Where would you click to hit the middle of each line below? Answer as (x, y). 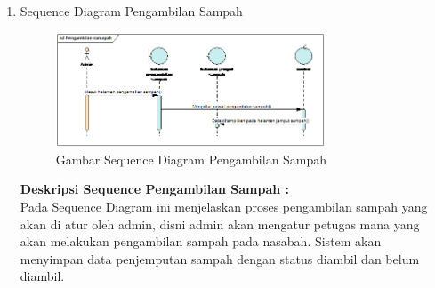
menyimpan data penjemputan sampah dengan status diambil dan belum (220, 258)
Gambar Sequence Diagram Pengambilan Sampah (191, 159)
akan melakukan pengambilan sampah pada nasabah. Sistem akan (201, 241)
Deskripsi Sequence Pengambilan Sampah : (155, 189)
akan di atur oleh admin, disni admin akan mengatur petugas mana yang (220, 224)
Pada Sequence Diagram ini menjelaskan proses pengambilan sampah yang (224, 207)
